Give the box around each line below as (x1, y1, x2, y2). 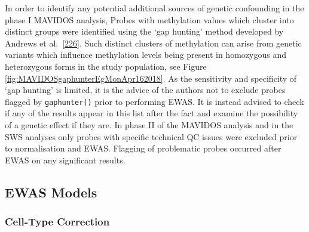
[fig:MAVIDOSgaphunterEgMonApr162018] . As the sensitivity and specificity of (5, 72, 297, 84)
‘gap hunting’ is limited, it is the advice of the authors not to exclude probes (5, 83, 286, 96)
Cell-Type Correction (5, 214, 110, 229)
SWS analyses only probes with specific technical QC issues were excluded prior (5, 130, 298, 143)
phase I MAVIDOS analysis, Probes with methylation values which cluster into (5, 13, 294, 26)
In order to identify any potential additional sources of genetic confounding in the (5, 2, 304, 14)
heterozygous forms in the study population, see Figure (5, 60, 207, 72)
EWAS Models (5, 182, 97, 201)
